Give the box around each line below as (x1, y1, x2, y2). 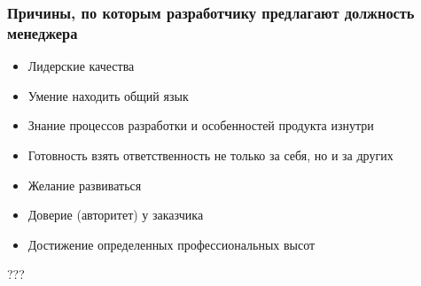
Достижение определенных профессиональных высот (27, 235, 316, 253)
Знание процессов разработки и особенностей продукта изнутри (27, 116, 374, 135)
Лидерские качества (27, 57, 135, 75)
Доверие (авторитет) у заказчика (27, 205, 204, 224)
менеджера (7, 21, 78, 43)
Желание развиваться (27, 175, 142, 194)
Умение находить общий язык (27, 86, 189, 104)
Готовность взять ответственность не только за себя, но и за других (27, 145, 394, 164)
